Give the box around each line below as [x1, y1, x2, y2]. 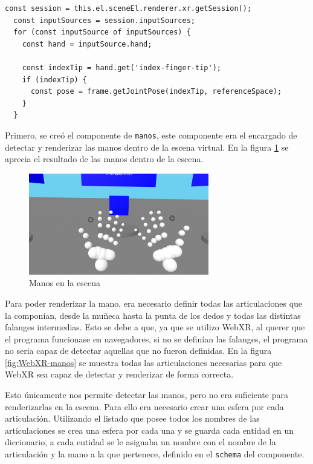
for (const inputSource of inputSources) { [13, 28, 191, 37]
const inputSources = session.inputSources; [13, 16, 195, 25]
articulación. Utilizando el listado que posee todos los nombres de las [5, 412, 260, 425]
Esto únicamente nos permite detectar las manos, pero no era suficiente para [5, 388, 288, 401]
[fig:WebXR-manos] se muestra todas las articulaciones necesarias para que [5, 356, 282, 368]
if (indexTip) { [22, 75, 88, 84]
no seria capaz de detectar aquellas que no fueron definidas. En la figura [5, 344, 272, 357]
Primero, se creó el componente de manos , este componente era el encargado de [5, 128, 297, 141]
